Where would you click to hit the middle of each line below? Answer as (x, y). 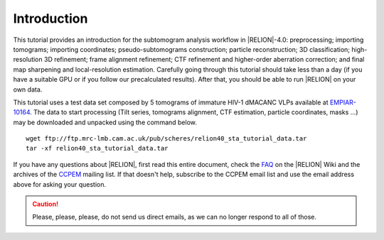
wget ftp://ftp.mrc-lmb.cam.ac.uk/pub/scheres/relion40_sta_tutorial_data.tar (166, 139)
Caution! (46, 204)
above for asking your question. (60, 184)
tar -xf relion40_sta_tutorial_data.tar (97, 148)
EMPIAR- (343, 102)
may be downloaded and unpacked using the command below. (105, 122)
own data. (28, 89)
